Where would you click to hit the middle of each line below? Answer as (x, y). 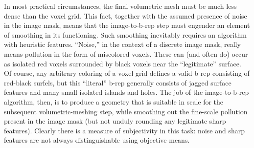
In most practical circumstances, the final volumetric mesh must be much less (120, 6)
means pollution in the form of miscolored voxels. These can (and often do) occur (126, 53)
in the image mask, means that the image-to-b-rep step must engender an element (127, 25)
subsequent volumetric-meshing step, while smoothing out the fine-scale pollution (126, 111)
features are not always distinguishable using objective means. (97, 140)
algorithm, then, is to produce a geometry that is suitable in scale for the (114, 101)
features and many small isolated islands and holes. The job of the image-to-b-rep (127, 92)
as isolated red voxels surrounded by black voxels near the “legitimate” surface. (123, 63)
